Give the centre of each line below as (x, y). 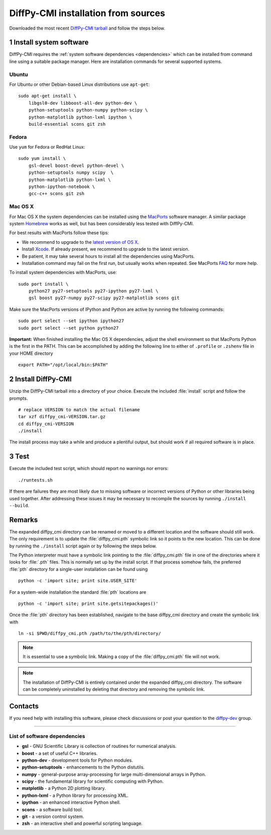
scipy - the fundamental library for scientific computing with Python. (93, 781)
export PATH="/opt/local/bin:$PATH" (63, 365)
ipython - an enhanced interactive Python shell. (71, 802)
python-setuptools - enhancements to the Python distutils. (83, 767)
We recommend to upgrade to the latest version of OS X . (80, 242)
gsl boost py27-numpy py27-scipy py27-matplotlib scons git (104, 298)
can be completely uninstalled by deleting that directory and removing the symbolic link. (114, 689)
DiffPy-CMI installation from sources (87, 13)
